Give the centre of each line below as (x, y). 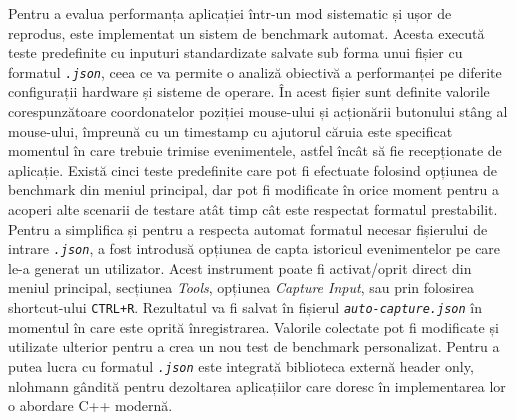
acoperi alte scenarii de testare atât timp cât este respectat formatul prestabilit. (253, 209)
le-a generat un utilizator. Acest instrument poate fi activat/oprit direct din (240, 267)
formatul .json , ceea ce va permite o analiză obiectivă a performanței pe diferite (255, 71)
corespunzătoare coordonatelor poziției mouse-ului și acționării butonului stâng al (258, 111)
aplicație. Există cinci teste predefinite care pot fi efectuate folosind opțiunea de (252, 169)
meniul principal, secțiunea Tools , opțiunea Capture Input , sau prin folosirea (241, 287)
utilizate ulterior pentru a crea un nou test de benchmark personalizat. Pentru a (254, 346)
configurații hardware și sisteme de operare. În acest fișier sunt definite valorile (249, 91)
